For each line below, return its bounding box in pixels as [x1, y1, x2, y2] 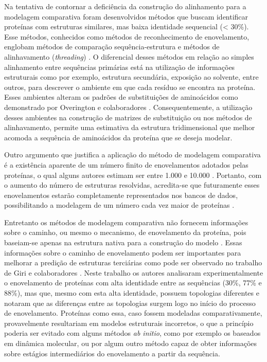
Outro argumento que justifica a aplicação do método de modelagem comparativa [4, 149, 261, 160]
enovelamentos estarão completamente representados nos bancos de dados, [4, 189, 238, 200]
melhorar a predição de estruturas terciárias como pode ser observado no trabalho [4, 257, 262, 268]
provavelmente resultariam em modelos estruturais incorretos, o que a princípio [4, 317, 254, 328]
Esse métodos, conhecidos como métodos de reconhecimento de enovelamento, [4, 31, 250, 42]
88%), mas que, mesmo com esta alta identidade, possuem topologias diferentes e [4, 287, 259, 298]
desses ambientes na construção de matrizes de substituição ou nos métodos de [4, 112, 252, 122]
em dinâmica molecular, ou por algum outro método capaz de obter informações [4, 338, 257, 348]
